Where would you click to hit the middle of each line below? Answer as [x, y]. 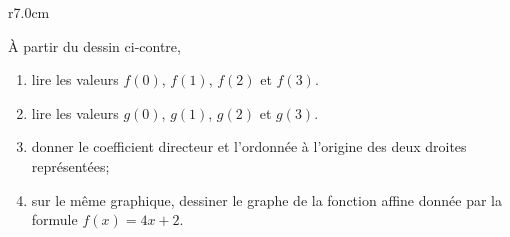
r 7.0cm [29, 12]
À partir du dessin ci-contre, [94, 45]
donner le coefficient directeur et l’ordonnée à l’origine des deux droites [249, 146]
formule [54, 219]
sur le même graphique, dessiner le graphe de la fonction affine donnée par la [266, 199]
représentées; [70, 165]
